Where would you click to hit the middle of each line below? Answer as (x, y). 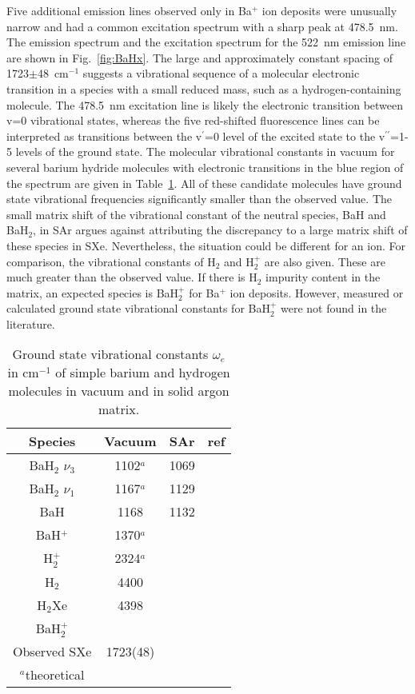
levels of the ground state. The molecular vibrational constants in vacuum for (205, 152)
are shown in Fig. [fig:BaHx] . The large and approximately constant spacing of (200, 57)
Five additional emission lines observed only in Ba (129, 10)
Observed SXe (52, 651)
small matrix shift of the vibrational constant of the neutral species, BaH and (196, 214)
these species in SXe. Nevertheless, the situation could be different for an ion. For (206, 245)
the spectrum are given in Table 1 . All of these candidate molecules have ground (204, 183)
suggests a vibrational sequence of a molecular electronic (221, 73)
